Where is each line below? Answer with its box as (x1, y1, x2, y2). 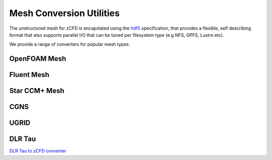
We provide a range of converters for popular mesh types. (9, 41, 130, 47)
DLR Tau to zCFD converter (9, 148, 66, 154)
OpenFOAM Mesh (9, 54, 66, 63)
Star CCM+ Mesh (9, 87, 65, 95)
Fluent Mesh (9, 70, 50, 79)
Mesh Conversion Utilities (9, 8, 120, 19)
